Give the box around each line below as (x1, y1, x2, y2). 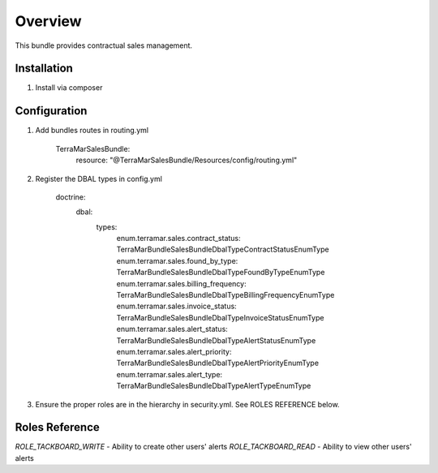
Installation (15, 62, 73, 75)
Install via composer (35, 83, 103, 92)
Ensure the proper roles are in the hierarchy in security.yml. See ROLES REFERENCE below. (35, 399, 340, 409)
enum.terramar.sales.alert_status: (116, 325, 229, 334)
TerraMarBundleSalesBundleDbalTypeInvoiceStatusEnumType (116, 312, 324, 322)
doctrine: (55, 191, 86, 202)
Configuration (15, 104, 88, 118)
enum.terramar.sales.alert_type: (116, 369, 223, 379)
